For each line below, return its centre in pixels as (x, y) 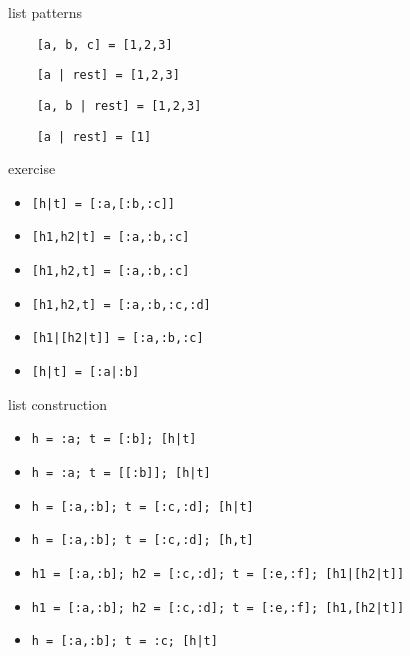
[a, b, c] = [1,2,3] (104, 44)
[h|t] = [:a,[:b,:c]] (103, 203)
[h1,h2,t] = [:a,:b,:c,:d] (121, 304)
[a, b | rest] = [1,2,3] (119, 105)
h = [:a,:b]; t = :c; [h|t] (124, 641)
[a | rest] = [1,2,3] (108, 75)
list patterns (45, 12)
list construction (57, 403)
